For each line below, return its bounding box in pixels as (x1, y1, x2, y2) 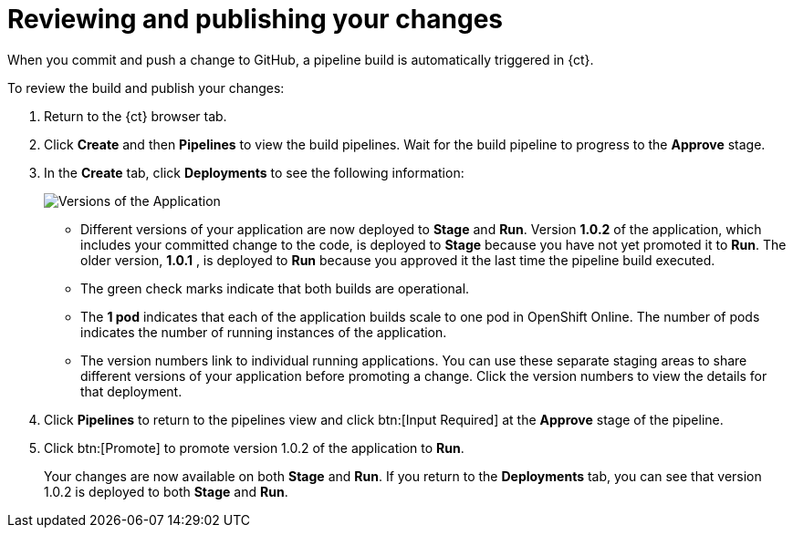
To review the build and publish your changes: (7, 79, 285, 96)
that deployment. (80, 383, 183, 399)
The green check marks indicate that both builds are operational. (80, 280, 470, 296)
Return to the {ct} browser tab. (44, 108, 227, 124)
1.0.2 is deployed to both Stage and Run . (44, 483, 288, 499)
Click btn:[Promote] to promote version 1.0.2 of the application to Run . (44, 439, 464, 456)
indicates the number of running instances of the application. (80, 324, 447, 340)
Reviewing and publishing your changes (7, 4, 504, 35)
